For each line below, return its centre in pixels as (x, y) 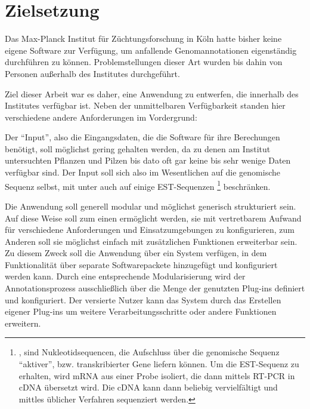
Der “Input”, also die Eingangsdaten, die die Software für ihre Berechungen (142, 137)
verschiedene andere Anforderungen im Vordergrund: (101, 117)
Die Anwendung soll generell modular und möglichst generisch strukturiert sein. (151, 206)
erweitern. (23, 323)
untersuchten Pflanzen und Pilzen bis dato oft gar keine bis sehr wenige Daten (148, 160)
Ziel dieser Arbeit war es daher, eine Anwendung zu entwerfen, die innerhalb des (152, 93)
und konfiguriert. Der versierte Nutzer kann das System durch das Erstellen (143, 299)
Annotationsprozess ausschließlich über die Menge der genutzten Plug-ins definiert (155, 288)
